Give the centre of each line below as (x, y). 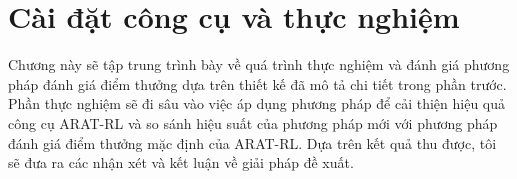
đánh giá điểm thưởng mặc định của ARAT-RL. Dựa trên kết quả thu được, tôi (252, 142)
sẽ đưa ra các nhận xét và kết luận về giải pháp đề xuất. (181, 162)
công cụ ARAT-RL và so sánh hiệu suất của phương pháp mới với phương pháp (253, 122)
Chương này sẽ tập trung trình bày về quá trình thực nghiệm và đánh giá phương (259, 64)
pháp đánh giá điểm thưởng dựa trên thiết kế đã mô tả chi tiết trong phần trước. (257, 83)
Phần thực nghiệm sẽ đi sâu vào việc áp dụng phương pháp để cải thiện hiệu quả (256, 103)
